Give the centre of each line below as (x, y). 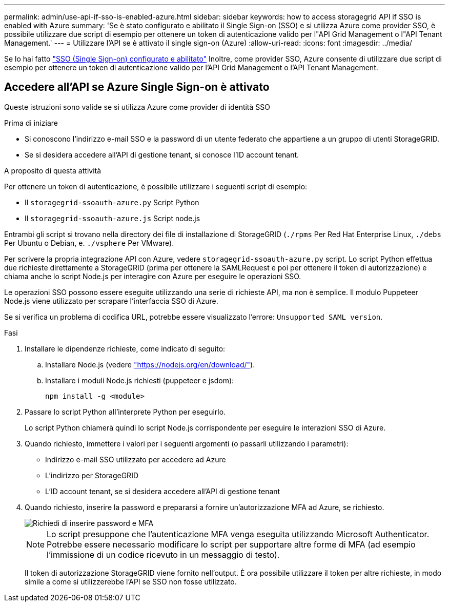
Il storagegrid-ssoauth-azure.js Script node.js (113, 218)
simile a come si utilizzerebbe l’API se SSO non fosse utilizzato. (131, 581)
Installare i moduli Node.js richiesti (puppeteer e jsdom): (140, 380)
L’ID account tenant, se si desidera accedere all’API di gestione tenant (163, 491)
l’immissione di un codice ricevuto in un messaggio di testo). (163, 554)
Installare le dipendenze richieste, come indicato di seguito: (125, 348)
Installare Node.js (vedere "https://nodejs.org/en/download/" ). (150, 364)
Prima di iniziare (31, 123)
